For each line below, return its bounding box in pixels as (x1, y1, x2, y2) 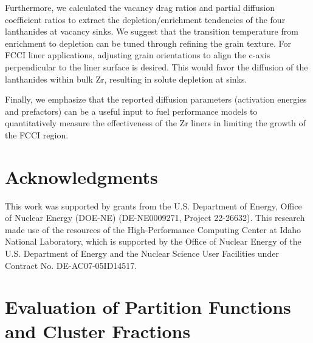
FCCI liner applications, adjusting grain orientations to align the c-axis (5, 49, 270, 61)
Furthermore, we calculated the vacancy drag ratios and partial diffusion (5, 1, 275, 13)
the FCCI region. (5, 128, 69, 141)
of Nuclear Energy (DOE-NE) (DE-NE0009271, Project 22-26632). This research (5, 211, 305, 224)
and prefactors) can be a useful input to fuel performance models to (5, 104, 258, 117)
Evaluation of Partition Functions (5, 294, 291, 319)
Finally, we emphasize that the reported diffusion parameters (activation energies (5, 93, 307, 106)
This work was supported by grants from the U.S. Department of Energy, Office (5, 199, 302, 212)
